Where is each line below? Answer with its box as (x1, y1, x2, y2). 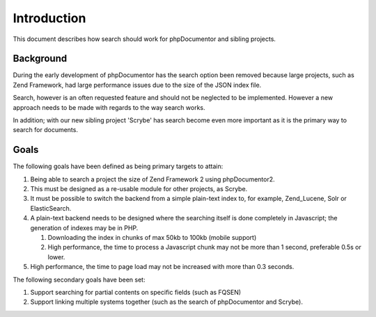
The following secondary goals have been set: (13, 275, 146, 284)
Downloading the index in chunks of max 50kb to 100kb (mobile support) (47, 234, 257, 242)
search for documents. (13, 126, 78, 134)
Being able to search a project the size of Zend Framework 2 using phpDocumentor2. (30, 174, 275, 184)
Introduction (13, 10, 86, 26)
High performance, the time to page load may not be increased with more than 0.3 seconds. (30, 263, 295, 271)
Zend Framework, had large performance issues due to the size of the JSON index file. (13, 81, 262, 89)
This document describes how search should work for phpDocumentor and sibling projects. (13, 35, 276, 43)
